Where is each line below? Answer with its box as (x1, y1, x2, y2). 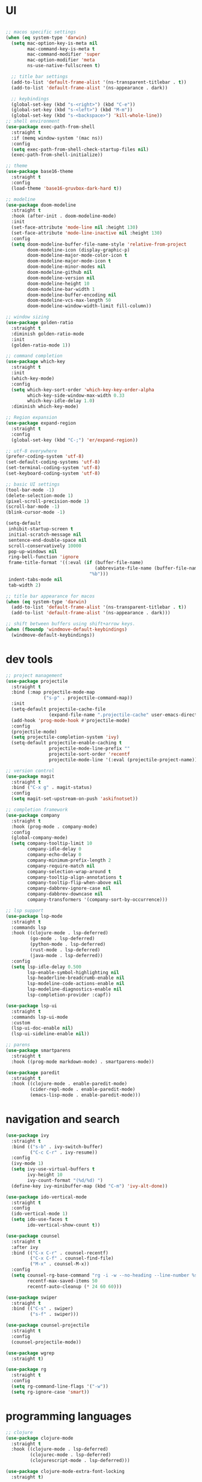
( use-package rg (5, 1367, 46, 1373)
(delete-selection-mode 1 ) (5, 492, 74, 499)
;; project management (5, 672, 63, 678)
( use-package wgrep (5, 1350, 55, 1356)
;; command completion (5, 353, 63, 359)
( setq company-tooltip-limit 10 (11, 840, 93, 847)
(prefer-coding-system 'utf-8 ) (5, 453, 84, 460)
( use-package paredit (5, 1070, 60, 1076)
